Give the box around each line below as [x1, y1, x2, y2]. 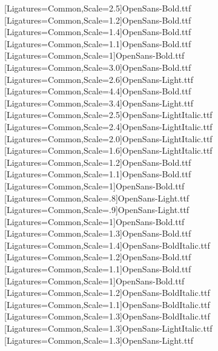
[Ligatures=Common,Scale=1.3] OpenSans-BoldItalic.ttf [4, 310, 210, 323]
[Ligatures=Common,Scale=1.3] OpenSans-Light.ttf [4, 333, 194, 346]
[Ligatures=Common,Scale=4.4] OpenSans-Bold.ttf [4, 85, 191, 97]
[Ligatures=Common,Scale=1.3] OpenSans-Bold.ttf [4, 227, 191, 240]
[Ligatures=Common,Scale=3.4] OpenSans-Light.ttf [4, 96, 194, 109]
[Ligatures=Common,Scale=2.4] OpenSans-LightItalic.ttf [4, 120, 213, 133]
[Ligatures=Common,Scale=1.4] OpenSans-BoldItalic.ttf [4, 238, 210, 251]
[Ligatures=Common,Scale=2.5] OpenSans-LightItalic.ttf [4, 108, 213, 121]
